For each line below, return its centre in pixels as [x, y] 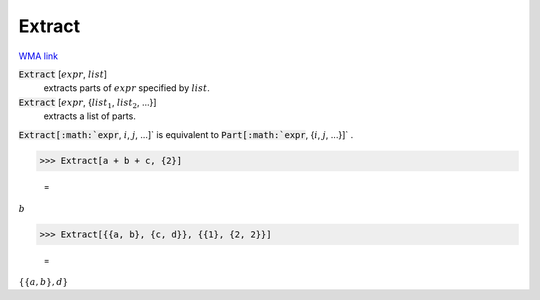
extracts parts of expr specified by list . [126, 88]
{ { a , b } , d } [43, 282]
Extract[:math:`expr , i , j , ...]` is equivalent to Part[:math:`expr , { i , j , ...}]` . [186, 134]
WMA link [38, 56]
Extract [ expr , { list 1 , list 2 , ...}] [87, 103]
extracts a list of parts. [90, 116]
